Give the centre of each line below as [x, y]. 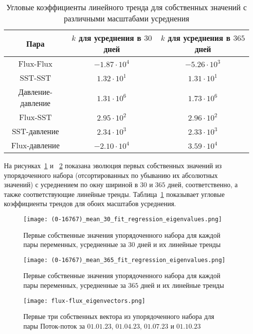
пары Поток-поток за [54, 325]
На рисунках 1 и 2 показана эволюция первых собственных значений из [113, 165]
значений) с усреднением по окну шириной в [71, 185]
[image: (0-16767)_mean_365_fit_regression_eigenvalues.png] [125, 260]
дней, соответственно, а [203, 185]
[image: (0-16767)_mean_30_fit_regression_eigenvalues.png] [123, 219]
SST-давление [36, 131]
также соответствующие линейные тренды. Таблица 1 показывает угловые [114, 194]
